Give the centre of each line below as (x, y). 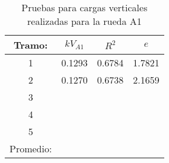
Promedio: (31, 148)
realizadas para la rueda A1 (84, 21)
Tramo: (31, 45)
